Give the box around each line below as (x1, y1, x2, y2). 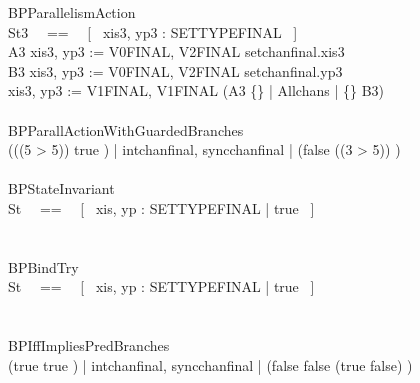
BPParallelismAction (8, 2, 136, 22)
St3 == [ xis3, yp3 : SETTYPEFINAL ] (8, 21, 298, 42)
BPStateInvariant (8, 178, 115, 199)
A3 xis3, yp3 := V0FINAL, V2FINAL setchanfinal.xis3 (8, 41, 345, 62)
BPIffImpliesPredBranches (8, 335, 170, 356)
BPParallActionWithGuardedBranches (8, 119, 244, 140)
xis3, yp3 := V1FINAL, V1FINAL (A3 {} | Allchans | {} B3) (8, 80, 384, 101)
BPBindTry (8, 256, 79, 277)
